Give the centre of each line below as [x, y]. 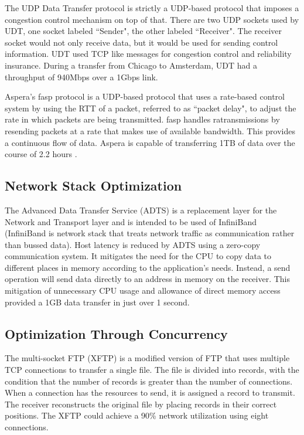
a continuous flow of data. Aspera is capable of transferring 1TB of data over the [150, 142]
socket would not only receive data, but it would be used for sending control [141, 42]
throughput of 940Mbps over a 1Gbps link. [81, 77]
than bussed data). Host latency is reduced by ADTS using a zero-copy [133, 244]
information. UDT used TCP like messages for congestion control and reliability [148, 54]
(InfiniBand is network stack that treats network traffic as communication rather [150, 233]
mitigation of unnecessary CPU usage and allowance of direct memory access [143, 290]
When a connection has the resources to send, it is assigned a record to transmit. [150, 392]
